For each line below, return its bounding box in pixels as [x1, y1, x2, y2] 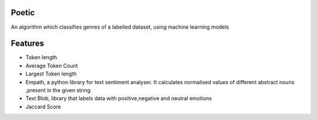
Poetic [11, 8, 35, 18]
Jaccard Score [25, 103, 61, 110]
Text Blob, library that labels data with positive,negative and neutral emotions [25, 95, 213, 102]
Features [11, 39, 44, 49]
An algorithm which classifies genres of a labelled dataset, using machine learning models [11, 23, 229, 30]
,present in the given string [25, 87, 91, 94]
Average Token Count [25, 62, 79, 69]
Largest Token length [25, 70, 77, 77]
